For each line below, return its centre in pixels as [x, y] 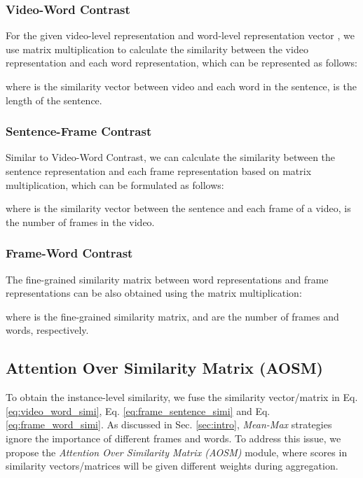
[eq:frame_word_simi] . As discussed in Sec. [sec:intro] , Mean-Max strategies [169, 424]
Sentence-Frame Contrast [79, 131]
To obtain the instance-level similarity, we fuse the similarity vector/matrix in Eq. [182, 397]
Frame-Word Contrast [69, 253]
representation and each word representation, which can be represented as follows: [181, 63]
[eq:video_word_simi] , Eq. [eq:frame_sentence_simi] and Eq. [138, 410]
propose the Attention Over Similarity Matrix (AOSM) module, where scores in [177, 452]
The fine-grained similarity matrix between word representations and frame [167, 279]
